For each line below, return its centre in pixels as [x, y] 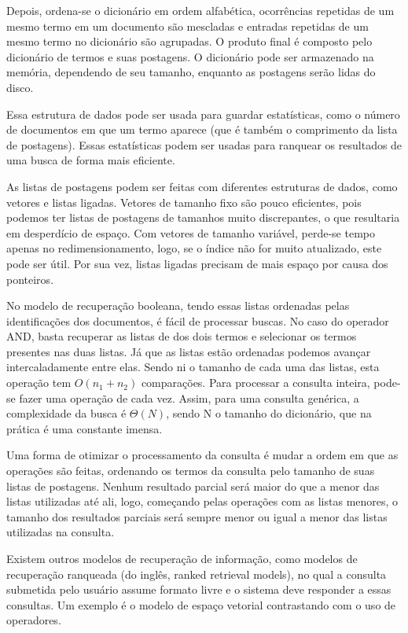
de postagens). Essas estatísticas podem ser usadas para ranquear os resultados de [204, 144]
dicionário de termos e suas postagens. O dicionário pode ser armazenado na [190, 56]
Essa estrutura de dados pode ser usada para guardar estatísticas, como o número [203, 114]
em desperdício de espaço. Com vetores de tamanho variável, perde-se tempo [191, 232]
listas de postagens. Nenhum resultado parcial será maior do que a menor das [193, 486]
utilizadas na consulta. [61, 532]
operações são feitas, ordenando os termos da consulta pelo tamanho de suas [191, 471]
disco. [20, 87]
